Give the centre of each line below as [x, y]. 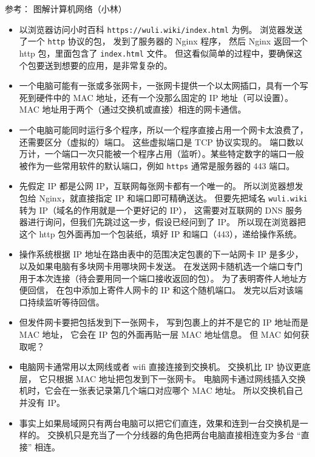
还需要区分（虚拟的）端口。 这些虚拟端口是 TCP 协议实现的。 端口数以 [161, 141]
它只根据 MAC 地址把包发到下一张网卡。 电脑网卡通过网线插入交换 [172, 378]
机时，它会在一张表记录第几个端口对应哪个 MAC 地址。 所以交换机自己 [161, 390]
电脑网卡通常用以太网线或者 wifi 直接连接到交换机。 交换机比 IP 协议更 [161, 367]
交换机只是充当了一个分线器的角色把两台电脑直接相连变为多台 [171, 435]
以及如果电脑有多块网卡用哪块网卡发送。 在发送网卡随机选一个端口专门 [161, 266]
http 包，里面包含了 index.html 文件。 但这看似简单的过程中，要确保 [157, 53]
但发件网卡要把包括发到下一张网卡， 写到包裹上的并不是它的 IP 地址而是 [164, 322]
